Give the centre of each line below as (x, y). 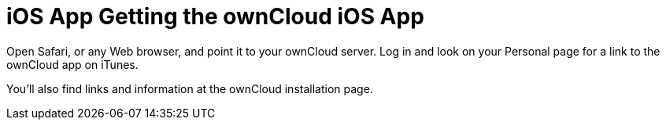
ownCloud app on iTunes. (72, 64)
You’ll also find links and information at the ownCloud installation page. (190, 88)
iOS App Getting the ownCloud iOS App (215, 16)
